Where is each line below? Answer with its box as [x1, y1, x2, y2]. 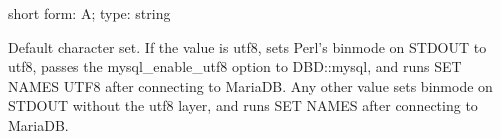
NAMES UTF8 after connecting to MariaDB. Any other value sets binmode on [8, 75, 493, 96]
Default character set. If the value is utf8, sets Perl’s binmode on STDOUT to [8, 36, 487, 57]
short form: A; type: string [8, 3, 171, 23]
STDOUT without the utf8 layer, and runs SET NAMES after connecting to [8, 95, 478, 116]
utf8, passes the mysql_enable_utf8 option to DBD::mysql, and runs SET [8, 56, 462, 77]
